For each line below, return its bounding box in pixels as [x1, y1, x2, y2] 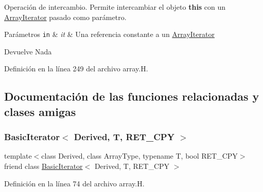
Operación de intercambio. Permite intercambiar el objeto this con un [4, 2, 226, 12]
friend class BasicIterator [4, 161, 83, 171]
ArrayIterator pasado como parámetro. [4, 11, 127, 22]
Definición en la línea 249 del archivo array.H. [4, 63, 148, 74]
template [4, 150, 32, 161]
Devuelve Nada [4, 46, 52, 56]
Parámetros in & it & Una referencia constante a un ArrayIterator [4, 29, 215, 40]
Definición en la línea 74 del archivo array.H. [4, 178, 145, 188]
